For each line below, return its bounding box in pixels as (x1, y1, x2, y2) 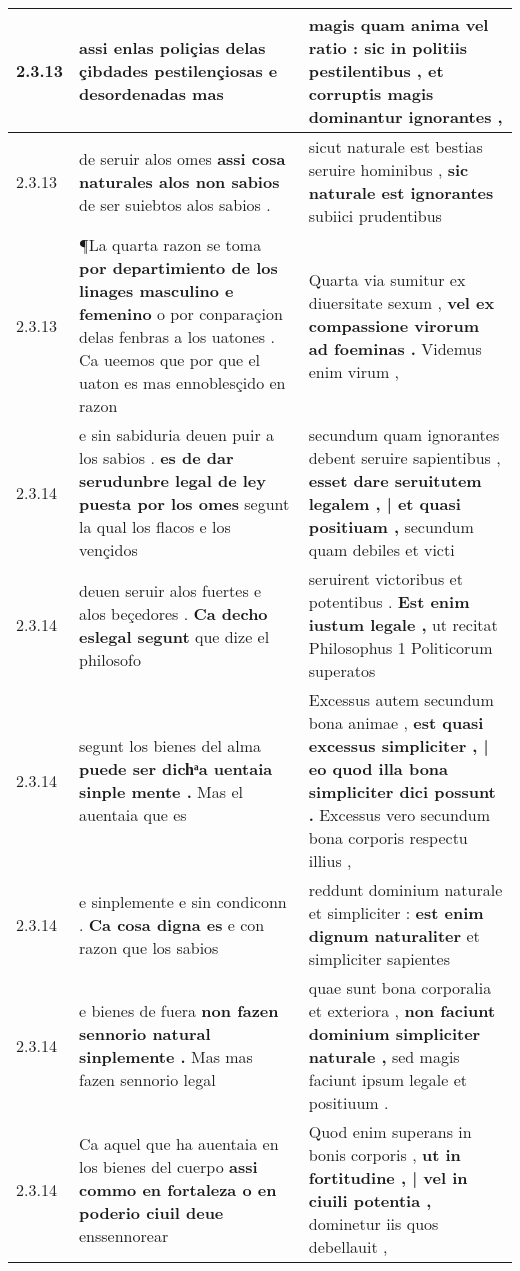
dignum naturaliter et (308, 924, 480, 947)
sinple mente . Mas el (79, 780, 243, 803)
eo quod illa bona (308, 757, 449, 780)
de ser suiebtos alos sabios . (79, 192, 271, 216)
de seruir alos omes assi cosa (79, 146, 286, 170)
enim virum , (308, 359, 400, 383)
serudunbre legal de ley (79, 469, 266, 492)
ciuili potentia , (308, 1189, 432, 1212)
